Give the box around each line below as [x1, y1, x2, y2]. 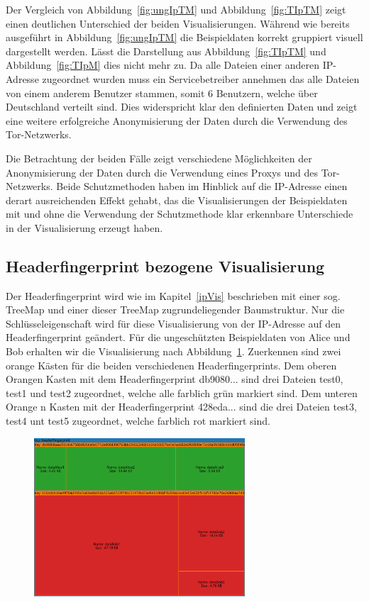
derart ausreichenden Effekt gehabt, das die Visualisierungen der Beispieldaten [6, 192, 348, 207]
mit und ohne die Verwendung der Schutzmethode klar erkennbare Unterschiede [6, 206, 353, 221]
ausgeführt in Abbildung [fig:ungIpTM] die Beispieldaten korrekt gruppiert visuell [6, 30, 363, 45]
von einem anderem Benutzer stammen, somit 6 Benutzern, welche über [6, 85, 318, 100]
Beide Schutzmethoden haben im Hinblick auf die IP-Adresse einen [56, 179, 348, 194]
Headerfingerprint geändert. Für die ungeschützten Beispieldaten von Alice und [6, 330, 351, 345]
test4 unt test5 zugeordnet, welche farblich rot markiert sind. [6, 413, 270, 428]
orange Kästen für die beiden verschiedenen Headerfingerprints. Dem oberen [6, 357, 337, 372]
